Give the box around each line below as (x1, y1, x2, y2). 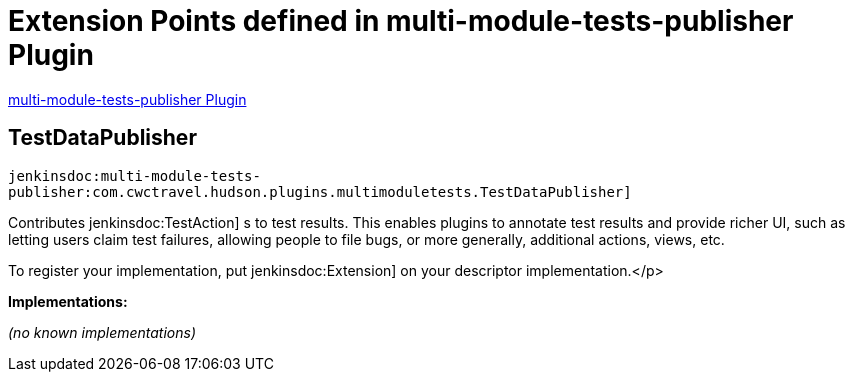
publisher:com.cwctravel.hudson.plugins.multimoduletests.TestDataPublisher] (8, 183, 632, 200)
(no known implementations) (8, 323, 197, 341)
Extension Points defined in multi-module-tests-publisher (8, 4, 794, 38)
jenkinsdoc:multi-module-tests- (8, 167, 261, 184)
